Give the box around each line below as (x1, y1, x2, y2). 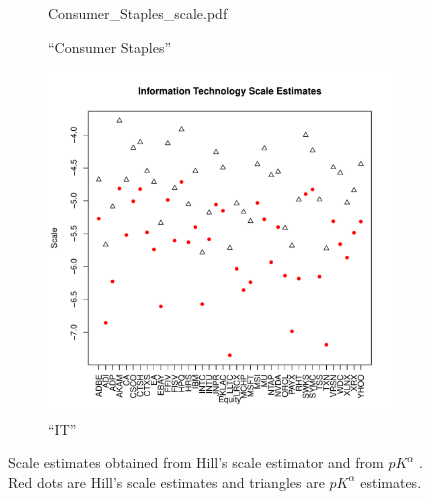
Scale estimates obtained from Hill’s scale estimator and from (8, 452, 384, 473)
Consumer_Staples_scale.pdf (48, 3, 228, 23)
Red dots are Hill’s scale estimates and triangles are (8, 471, 325, 492)
